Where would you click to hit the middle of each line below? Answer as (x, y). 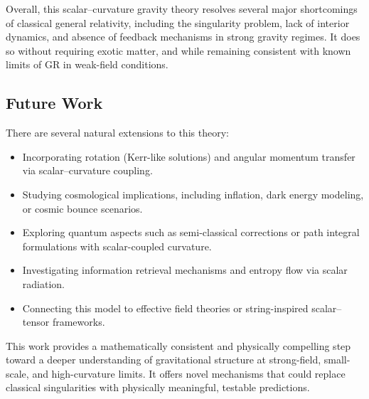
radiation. (43, 283)
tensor (36, 322)
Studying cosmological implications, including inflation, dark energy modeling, (193, 194)
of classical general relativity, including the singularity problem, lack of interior (178, 22)
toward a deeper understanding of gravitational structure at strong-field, (164, 360)
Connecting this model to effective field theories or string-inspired (165, 308)
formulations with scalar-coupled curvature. (117, 246)
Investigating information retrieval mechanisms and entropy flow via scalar (185, 270)
